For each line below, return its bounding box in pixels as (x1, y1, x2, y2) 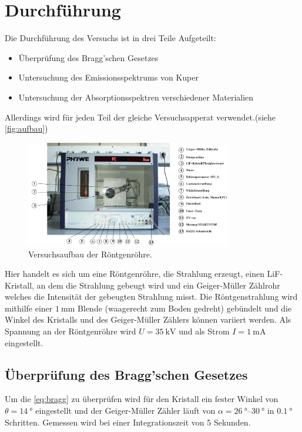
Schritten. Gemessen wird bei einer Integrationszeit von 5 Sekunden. (5, 416, 251, 428)
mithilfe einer (5, 302, 53, 314)
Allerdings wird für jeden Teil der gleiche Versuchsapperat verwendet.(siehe (5, 110, 276, 123)
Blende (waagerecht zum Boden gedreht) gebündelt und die (78, 302, 292, 314)
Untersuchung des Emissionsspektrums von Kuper (18, 71, 199, 83)
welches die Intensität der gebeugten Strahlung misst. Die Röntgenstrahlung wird (5, 290, 298, 303)
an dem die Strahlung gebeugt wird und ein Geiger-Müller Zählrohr (36, 279, 280, 291)
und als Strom (179, 325, 230, 337)
